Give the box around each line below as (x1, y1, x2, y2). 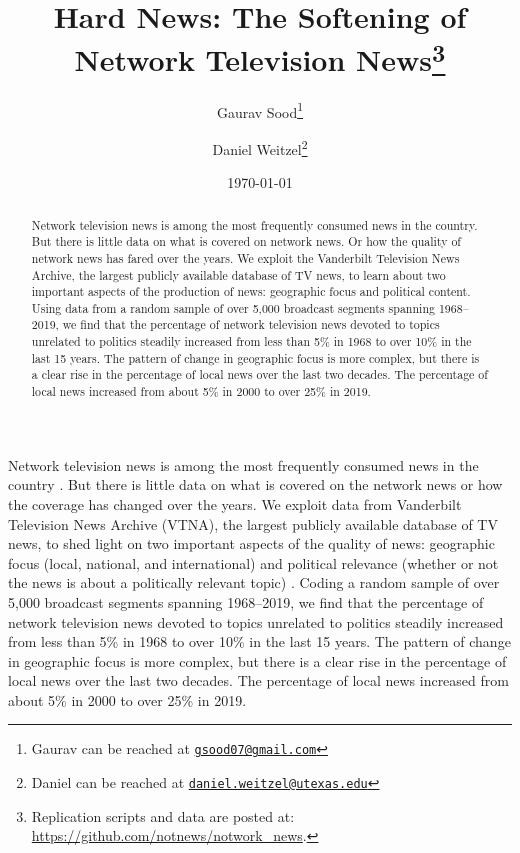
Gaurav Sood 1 (216, 98, 304, 122)
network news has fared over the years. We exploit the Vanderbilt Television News (31, 249, 460, 266)
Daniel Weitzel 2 (212, 135, 308, 159)
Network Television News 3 (74, 35, 446, 80)
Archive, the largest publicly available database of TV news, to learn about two (31, 266, 446, 283)
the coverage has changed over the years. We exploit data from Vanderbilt (8, 493, 462, 514)
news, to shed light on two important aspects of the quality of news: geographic (8, 533, 495, 554)
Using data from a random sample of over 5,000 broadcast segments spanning (31, 299, 435, 316)
